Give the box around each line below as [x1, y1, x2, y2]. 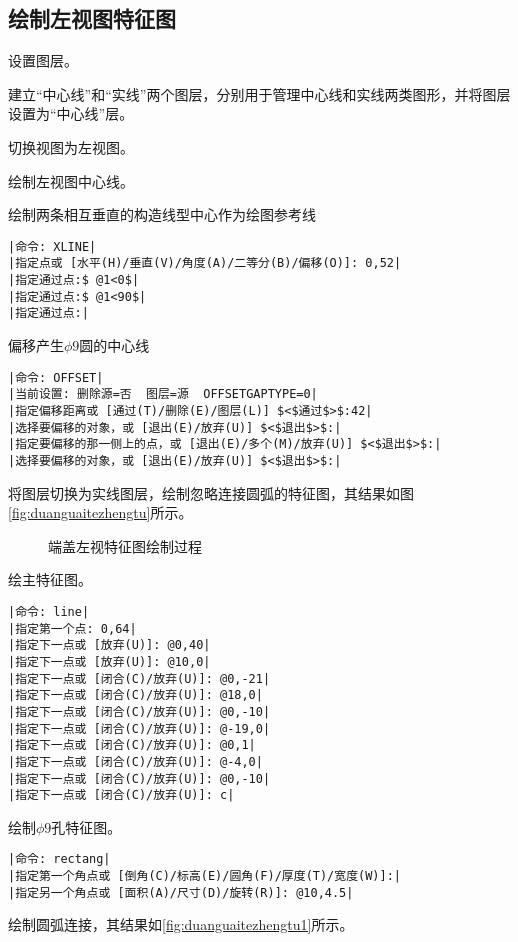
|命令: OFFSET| [8, 370, 104, 385]
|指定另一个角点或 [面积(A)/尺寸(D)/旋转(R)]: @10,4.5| [8, 885, 354, 900]
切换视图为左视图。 [8, 136, 134, 157]
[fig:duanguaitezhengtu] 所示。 [8, 502, 193, 523]
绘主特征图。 [8, 569, 92, 590]
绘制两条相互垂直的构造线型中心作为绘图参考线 [8, 204, 316, 225]
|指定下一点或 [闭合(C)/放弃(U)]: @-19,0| [8, 721, 271, 736]
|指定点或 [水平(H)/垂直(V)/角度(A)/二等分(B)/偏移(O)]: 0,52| [8, 256, 402, 271]
